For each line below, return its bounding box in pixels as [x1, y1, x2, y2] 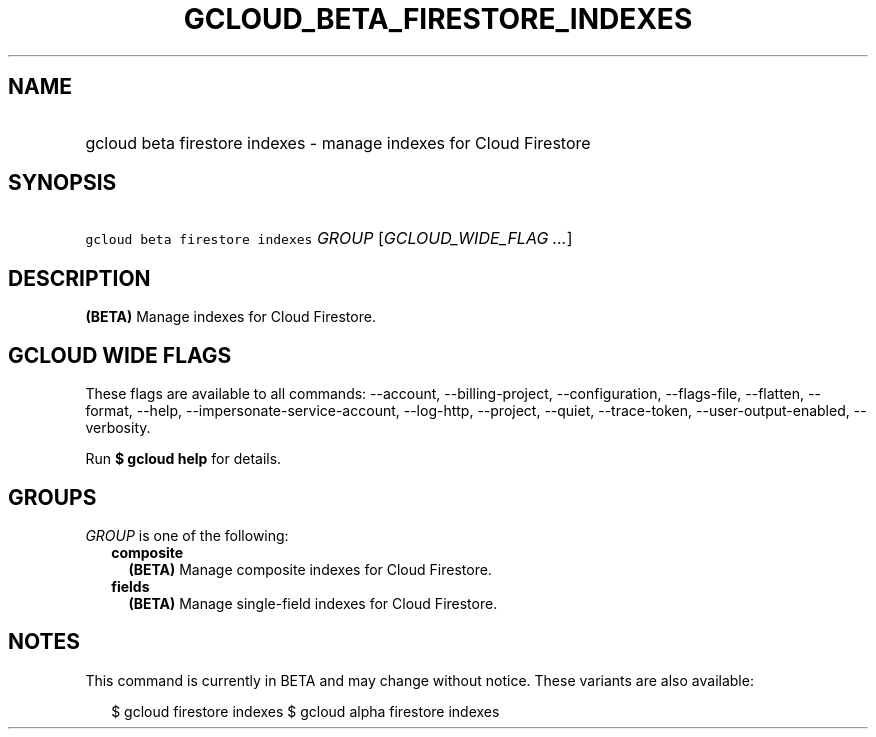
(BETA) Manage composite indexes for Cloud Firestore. [128, 560, 492, 578]
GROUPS [8, 484, 97, 510]
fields [111, 577, 150, 595]
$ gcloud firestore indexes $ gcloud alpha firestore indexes [111, 702, 500, 720]
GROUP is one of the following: [85, 526, 289, 544]
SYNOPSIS [8, 170, 117, 196]
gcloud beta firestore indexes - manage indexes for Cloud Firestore [85, 132, 591, 153]
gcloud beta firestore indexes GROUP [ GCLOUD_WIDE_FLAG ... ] [85, 228, 573, 249]
